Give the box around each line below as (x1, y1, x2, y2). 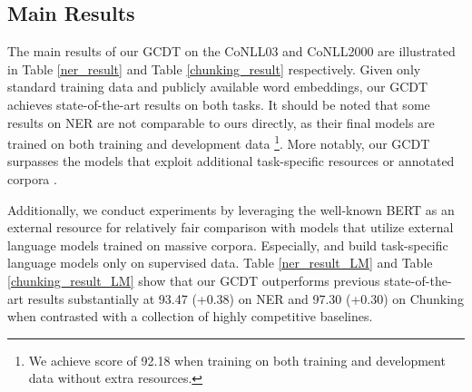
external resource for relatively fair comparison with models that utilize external (7, 218, 454, 237)
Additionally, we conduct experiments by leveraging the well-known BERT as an (7, 200, 455, 219)
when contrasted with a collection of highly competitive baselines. (7, 307, 373, 326)
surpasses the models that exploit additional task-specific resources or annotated (7, 152, 455, 171)
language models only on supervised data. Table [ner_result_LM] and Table (7, 253, 433, 272)
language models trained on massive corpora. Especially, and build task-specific (7, 235, 448, 254)
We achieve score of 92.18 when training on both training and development (28, 350, 446, 369)
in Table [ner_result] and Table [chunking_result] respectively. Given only (7, 59, 421, 78)
